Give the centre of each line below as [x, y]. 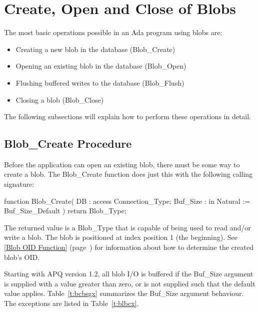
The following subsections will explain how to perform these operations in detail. [128, 116]
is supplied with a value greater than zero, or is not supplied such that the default [130, 283]
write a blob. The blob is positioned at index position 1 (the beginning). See [121, 237]
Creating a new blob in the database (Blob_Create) [95, 49]
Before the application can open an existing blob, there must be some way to [122, 164]
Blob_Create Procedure [68, 143]
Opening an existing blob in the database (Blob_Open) [101, 66]
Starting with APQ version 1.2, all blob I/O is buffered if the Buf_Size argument [129, 274]
